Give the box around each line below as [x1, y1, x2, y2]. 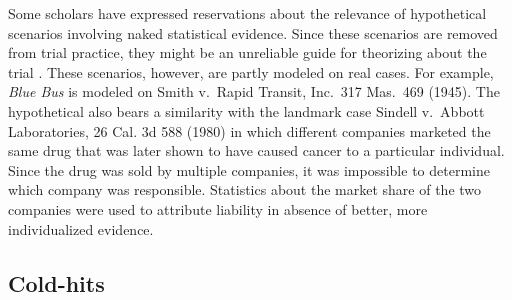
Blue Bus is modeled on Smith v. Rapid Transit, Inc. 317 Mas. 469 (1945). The [8, 81, 500, 102]
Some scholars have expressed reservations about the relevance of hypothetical [8, 3, 487, 23]
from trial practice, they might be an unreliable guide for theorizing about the [8, 42, 487, 63]
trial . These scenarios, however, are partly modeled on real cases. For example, [8, 61, 494, 82]
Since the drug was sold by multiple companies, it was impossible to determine [8, 159, 490, 180]
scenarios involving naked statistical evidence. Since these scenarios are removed [8, 22, 498, 43]
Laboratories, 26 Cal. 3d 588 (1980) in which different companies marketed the [8, 120, 491, 141]
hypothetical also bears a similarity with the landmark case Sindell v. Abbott [8, 100, 485, 121]
